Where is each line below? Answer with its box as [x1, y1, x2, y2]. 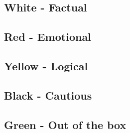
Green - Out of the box [4, 117, 127, 132]
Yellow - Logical [4, 58, 88, 73]
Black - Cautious [4, 87, 92, 103]
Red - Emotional [4, 29, 91, 44]
